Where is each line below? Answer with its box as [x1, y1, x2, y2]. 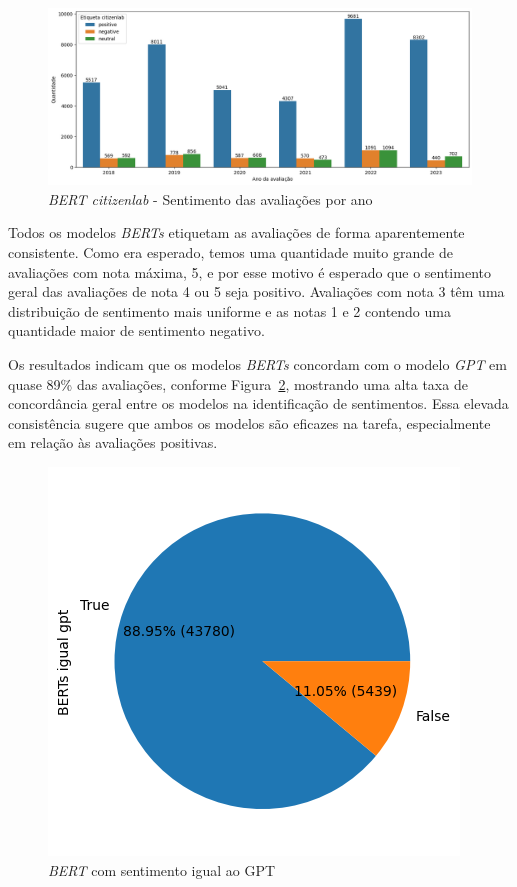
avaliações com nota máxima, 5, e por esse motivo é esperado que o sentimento [8, 261, 491, 282]
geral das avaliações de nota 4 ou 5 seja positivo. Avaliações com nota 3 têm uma [8, 281, 505, 302]
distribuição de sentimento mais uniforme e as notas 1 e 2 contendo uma [8, 300, 451, 321]
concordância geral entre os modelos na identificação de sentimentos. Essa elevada [8, 393, 509, 414]
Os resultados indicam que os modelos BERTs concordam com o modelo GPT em [8, 353, 507, 374]
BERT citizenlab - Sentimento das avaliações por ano [48, 188, 373, 209]
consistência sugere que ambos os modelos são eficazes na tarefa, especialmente [8, 412, 491, 433]
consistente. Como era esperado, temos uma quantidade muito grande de [8, 242, 453, 262]
